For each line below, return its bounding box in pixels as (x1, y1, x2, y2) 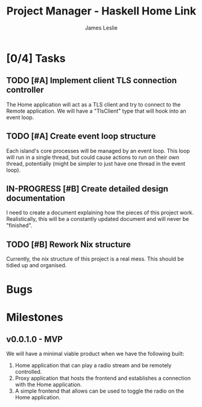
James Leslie (84, 24, 118, 31)
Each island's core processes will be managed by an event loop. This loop (6, 147, 190, 154)
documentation (6, 193, 65, 203)
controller (6, 85, 44, 95)
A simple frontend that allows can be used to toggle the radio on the (14, 387, 185, 395)
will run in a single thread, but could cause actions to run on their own (6, 154, 180, 161)
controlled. (14, 368, 42, 376)
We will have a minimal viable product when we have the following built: (6, 350, 185, 358)
